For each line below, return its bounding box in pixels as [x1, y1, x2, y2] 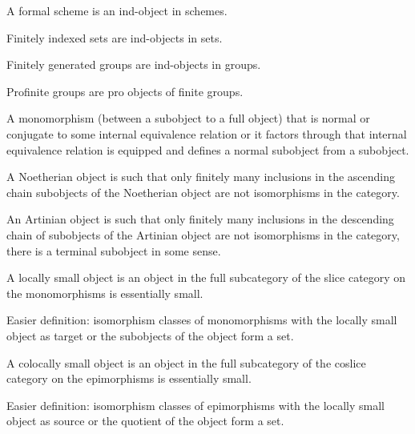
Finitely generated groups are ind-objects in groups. [6, 56, 261, 73]
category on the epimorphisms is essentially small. [6, 370, 252, 387]
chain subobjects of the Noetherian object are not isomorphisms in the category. [6, 183, 400, 200]
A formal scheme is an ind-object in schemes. [6, 2, 228, 18]
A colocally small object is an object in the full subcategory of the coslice [6, 354, 366, 371]
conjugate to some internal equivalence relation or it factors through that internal [6, 125, 407, 142]
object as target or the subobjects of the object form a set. [6, 327, 294, 344]
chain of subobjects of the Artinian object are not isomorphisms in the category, [6, 226, 400, 243]
